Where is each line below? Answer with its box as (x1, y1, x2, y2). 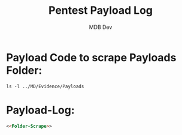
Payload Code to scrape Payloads (6, 50, 177, 64)
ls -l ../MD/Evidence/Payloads (6, 83, 84, 89)
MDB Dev (89, 23, 113, 31)
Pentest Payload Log (48, 4, 153, 17)
